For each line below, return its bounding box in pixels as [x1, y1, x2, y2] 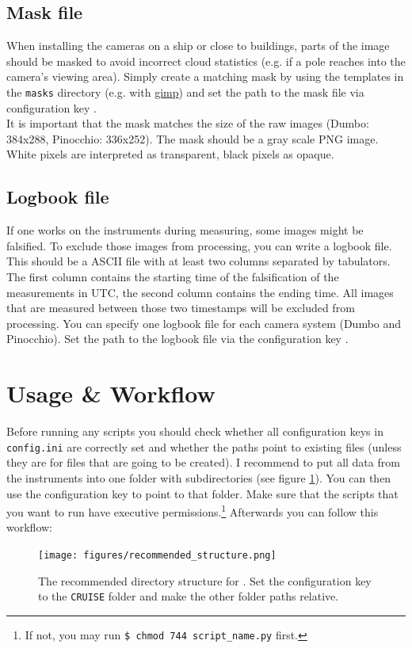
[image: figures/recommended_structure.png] [38, 549, 277, 561]
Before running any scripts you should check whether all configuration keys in [6, 423, 383, 440]
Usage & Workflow [6, 377, 216, 410]
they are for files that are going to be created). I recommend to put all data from [6, 454, 400, 471]
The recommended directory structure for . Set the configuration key [38, 572, 372, 589]
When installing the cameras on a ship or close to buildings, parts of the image [6, 37, 390, 54]
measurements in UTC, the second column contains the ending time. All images [6, 284, 394, 300]
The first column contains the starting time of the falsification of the [6, 269, 339, 284]
